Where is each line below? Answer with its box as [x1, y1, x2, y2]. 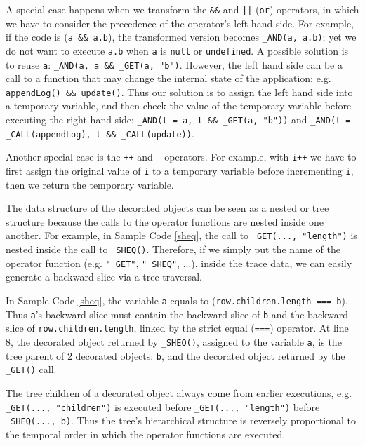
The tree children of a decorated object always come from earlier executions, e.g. [6, 385, 352, 400]
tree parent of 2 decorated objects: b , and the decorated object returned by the [6, 348, 345, 363]
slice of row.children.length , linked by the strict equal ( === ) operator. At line [6, 320, 349, 335]
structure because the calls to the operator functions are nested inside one [6, 214, 324, 229]
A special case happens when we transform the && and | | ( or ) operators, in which [6, 2, 359, 16]
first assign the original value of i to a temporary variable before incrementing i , [6, 163, 354, 178]
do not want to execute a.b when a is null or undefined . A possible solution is [6, 43, 349, 58]
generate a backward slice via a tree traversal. [6, 269, 202, 284]
